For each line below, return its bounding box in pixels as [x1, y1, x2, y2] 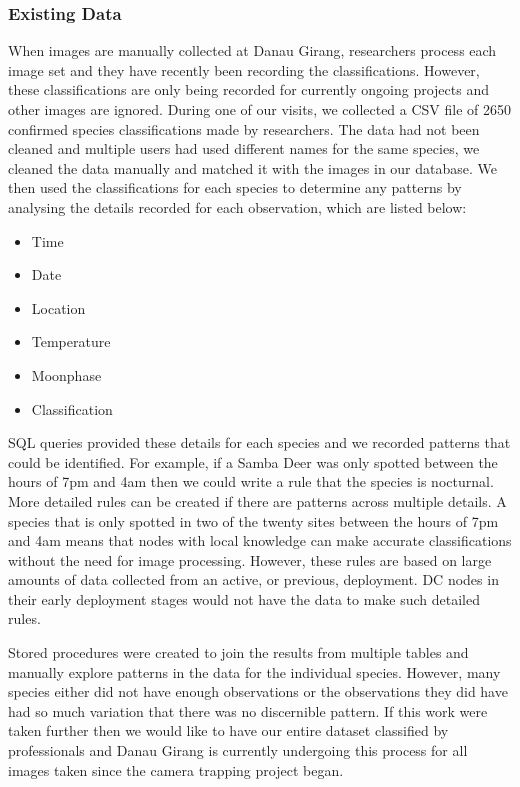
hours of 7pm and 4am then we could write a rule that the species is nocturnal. [8, 471, 494, 492]
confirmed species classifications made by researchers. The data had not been [8, 118, 480, 139]
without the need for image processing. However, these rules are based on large [8, 549, 492, 570]
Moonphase [31, 364, 102, 385]
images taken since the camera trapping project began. [8, 759, 344, 780]
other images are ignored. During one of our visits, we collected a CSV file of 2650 [8, 99, 512, 119]
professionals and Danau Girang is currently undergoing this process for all [8, 740, 468, 761]
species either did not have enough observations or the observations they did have [8, 681, 508, 702]
